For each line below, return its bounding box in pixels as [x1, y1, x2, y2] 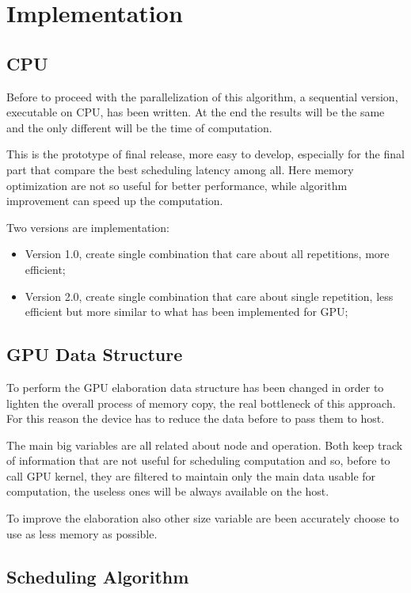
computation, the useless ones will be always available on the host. [6, 483, 329, 500]
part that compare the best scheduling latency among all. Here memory [6, 161, 354, 177]
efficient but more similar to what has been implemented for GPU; [25, 303, 348, 320]
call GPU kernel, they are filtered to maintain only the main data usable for [6, 467, 376, 484]
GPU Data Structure [6, 342, 183, 367]
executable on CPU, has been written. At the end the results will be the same [6, 104, 385, 120]
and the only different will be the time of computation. [6, 119, 272, 135]
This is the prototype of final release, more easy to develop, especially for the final [6, 146, 405, 162]
